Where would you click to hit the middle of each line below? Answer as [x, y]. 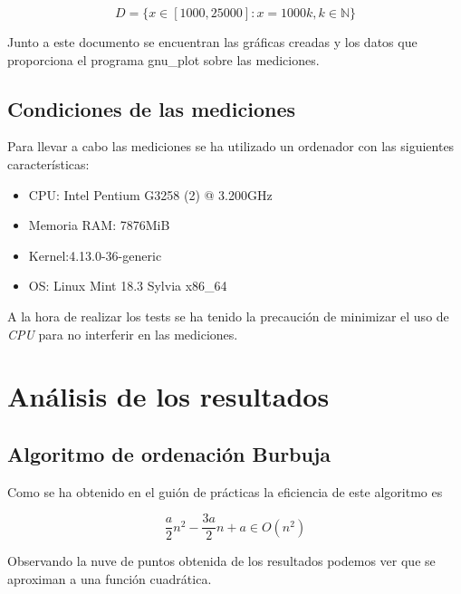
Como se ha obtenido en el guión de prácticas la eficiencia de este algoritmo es [225, 491]
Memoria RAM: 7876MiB [99, 225]
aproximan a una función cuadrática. [110, 578]
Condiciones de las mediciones [152, 108]
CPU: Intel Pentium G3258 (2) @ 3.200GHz [150, 194]
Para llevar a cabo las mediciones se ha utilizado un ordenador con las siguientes [231, 146]
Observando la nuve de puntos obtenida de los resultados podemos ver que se [221, 561]
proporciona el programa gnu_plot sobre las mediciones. [163, 59]
